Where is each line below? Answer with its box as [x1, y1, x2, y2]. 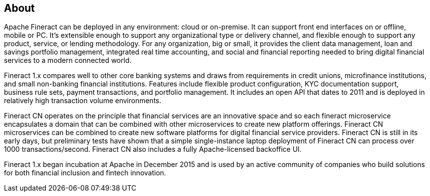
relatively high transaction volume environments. [4, 96, 162, 105]
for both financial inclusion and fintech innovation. [4, 168, 166, 177]
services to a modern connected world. [4, 56, 132, 65]
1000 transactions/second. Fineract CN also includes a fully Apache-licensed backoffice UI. [4, 145, 302, 154]
